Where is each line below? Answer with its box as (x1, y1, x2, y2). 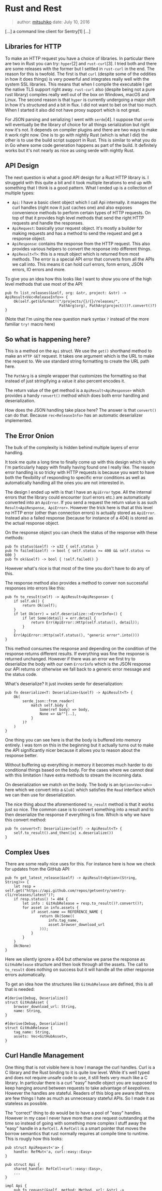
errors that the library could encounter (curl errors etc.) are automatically (5, 494, 150, 501)
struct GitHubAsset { (5, 1000, 49, 1005)
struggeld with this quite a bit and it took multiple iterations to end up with (5, 179, 151, 185)
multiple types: (5, 190, 35, 196)
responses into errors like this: (5, 585, 65, 591)
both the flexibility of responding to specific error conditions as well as (5, 475, 146, 481)
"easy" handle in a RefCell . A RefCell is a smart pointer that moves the (5, 1125, 147, 1131)
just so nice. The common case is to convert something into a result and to (5, 807, 154, 812)
